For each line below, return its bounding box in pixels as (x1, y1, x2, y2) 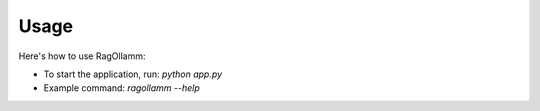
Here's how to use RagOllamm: (18, 50, 146, 62)
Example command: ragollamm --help (43, 82, 200, 94)
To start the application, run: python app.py (43, 68, 223, 80)
